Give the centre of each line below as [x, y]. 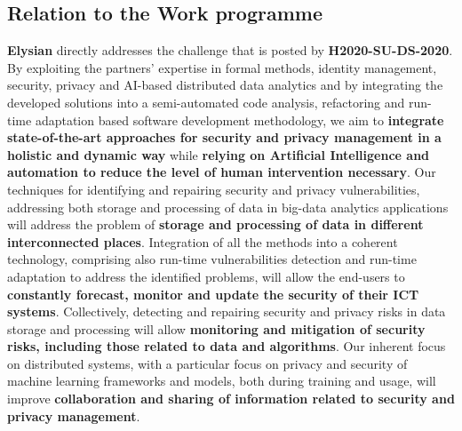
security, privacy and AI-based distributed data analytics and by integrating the [225, 85]
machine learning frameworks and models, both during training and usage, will [222, 381]
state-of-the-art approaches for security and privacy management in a [224, 137]
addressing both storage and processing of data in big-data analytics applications [228, 207]
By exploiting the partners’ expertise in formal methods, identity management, [222, 67]
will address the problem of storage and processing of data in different [215, 224]
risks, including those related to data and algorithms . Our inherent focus [227, 346]
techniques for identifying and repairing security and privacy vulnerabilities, [214, 189]
